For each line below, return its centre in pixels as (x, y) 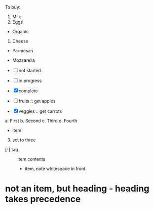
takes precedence (43, 199)
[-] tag (12, 149)
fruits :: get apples (37, 101)
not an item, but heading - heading (77, 188)
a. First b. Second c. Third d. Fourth (41, 121)
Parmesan (23, 51)
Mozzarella (23, 60)
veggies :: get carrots (40, 111)
